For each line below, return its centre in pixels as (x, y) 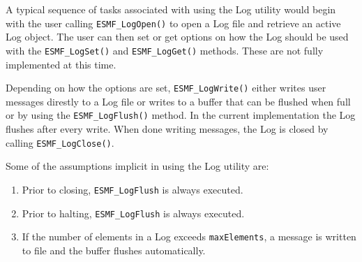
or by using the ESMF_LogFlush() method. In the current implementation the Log (181, 115)
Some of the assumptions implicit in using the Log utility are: (137, 166)
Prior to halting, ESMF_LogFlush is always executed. (133, 213)
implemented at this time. (61, 64)
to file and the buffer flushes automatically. (114, 250)
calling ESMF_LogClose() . (60, 142)
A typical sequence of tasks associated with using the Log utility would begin (171, 9)
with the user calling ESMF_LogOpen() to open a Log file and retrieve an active (173, 23)
